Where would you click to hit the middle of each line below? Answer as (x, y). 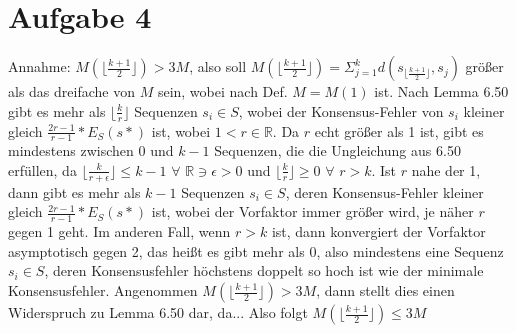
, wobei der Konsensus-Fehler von (341, 110)
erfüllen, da (42, 169)
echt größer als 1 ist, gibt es (399, 130)
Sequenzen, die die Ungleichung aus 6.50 (337, 150)
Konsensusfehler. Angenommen (103, 290)
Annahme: (39, 66)
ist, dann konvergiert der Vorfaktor (378, 231)
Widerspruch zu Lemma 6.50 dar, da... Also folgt (158, 312)
